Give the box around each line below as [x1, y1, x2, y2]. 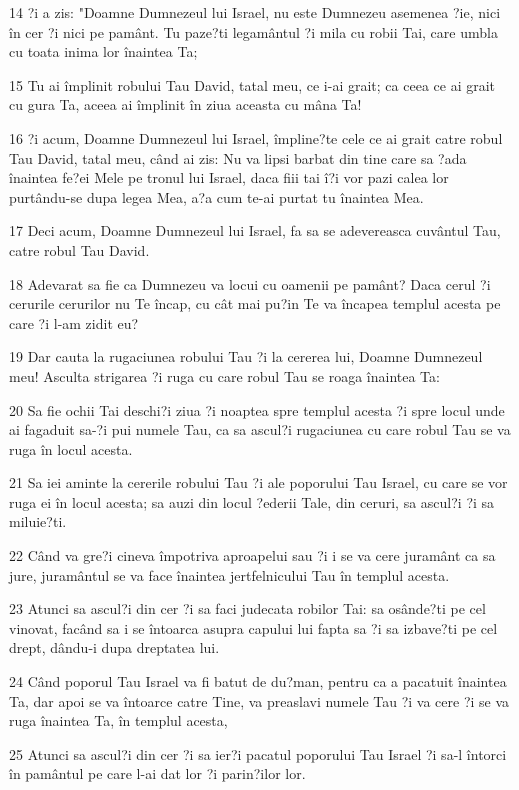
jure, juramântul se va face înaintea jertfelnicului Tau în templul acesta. [9, 564, 450, 585]
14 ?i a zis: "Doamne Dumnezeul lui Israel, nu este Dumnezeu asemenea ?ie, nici [9, 2, 501, 22]
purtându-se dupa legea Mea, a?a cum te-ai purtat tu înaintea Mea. [9, 186, 424, 207]
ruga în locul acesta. [9, 438, 133, 459]
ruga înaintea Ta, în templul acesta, [9, 710, 228, 731]
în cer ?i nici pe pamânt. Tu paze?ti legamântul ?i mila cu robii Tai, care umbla [9, 21, 498, 42]
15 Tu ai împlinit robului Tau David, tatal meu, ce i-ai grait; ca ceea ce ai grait [9, 74, 496, 95]
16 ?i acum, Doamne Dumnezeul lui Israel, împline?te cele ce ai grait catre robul [9, 127, 503, 148]
